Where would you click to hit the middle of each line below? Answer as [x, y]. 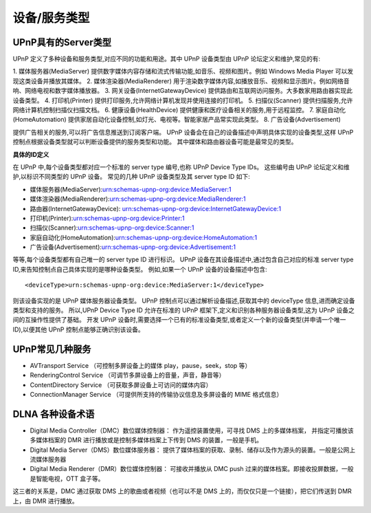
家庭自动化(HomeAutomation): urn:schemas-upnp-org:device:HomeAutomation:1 [144, 237]
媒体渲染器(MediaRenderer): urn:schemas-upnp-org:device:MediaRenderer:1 [138, 199]
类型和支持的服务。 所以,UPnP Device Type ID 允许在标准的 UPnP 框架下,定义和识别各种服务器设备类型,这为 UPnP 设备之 [184, 310]
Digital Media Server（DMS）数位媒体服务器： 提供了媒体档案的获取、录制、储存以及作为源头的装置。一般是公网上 [193, 450]
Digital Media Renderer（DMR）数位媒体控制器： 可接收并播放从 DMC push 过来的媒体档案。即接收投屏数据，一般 [192, 469]
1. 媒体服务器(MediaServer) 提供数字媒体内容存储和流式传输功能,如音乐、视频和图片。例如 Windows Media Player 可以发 [183, 72]
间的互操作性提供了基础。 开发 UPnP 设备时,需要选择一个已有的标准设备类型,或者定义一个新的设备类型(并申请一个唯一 [179, 320]
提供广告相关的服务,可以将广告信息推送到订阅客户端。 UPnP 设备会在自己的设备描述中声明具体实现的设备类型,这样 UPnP [183, 132]
